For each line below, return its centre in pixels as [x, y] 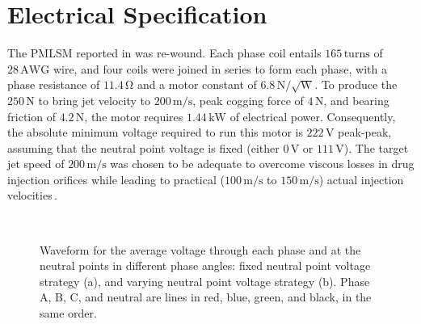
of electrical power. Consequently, [313, 116]
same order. [68, 313]
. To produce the [356, 84]
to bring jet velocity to [94, 100]
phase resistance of [54, 84]
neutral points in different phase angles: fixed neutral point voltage [205, 265]
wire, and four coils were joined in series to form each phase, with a [220, 68]
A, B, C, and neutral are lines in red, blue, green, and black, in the [206, 297]
